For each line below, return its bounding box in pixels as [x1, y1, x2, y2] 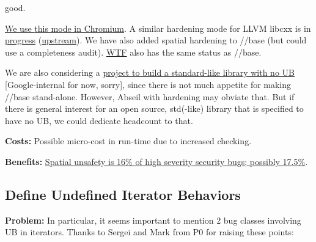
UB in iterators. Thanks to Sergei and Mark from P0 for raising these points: [5, 226, 294, 238]
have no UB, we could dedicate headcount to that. [5, 114, 193, 127]
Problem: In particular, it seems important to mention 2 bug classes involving [5, 213, 301, 226]
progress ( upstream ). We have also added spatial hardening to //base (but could [5, 34, 307, 46]
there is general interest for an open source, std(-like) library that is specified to [5, 102, 304, 115]
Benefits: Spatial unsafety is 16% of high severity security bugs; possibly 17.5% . [5, 155, 308, 167]
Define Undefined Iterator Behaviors [5, 185, 241, 204]
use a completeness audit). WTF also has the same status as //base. [5, 45, 262, 58]
